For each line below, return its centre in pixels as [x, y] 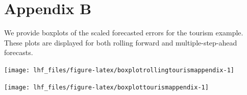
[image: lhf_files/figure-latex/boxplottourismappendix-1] [106, 87]
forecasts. [19, 52]
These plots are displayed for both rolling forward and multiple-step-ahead [121, 42]
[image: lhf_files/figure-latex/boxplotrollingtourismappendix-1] [119, 70]
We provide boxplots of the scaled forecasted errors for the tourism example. [124, 33]
